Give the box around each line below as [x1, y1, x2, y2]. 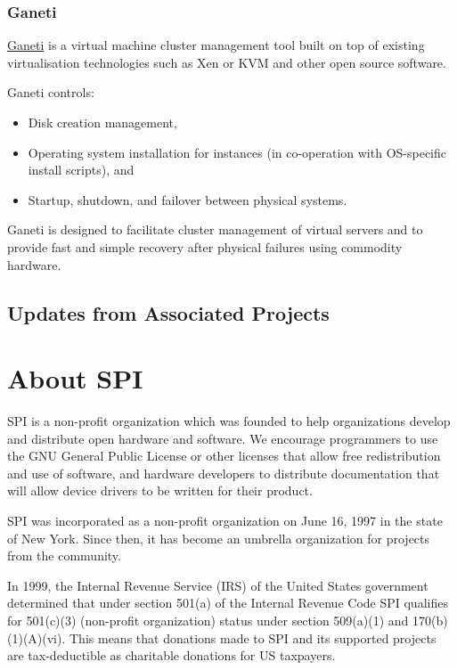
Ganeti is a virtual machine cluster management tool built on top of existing [7, 36, 425, 54]
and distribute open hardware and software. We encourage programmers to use [7, 429, 438, 447]
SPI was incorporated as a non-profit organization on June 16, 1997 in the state [7, 511, 443, 530]
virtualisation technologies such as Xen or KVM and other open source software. [7, 53, 446, 71]
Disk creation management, [28, 113, 177, 131]
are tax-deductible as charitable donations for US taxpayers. [7, 646, 336, 665]
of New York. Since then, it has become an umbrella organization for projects [7, 528, 430, 547]
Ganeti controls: [7, 83, 94, 102]
